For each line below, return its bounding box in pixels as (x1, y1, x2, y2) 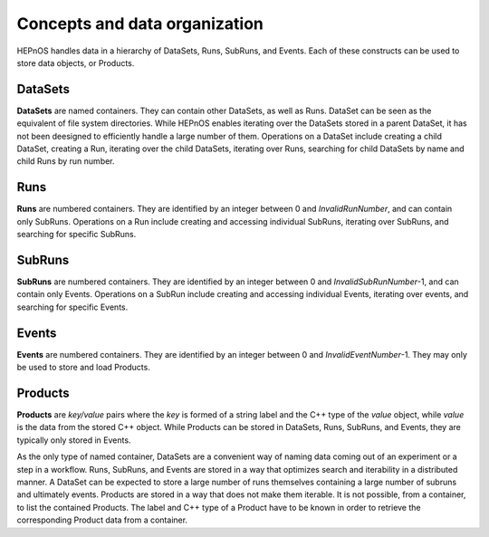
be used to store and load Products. (16, 362, 151, 373)
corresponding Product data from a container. (16, 514, 188, 525)
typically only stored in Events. (16, 435, 131, 446)
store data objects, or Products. (16, 57, 135, 68)
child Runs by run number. (16, 156, 115, 167)
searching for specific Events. (16, 302, 129, 312)
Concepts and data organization (16, 14, 264, 34)
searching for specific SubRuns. (16, 229, 137, 240)
